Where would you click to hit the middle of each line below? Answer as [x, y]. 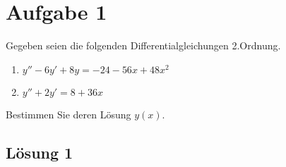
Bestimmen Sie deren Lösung [68, 114]
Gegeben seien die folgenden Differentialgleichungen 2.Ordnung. [143, 45]
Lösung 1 [40, 152]
